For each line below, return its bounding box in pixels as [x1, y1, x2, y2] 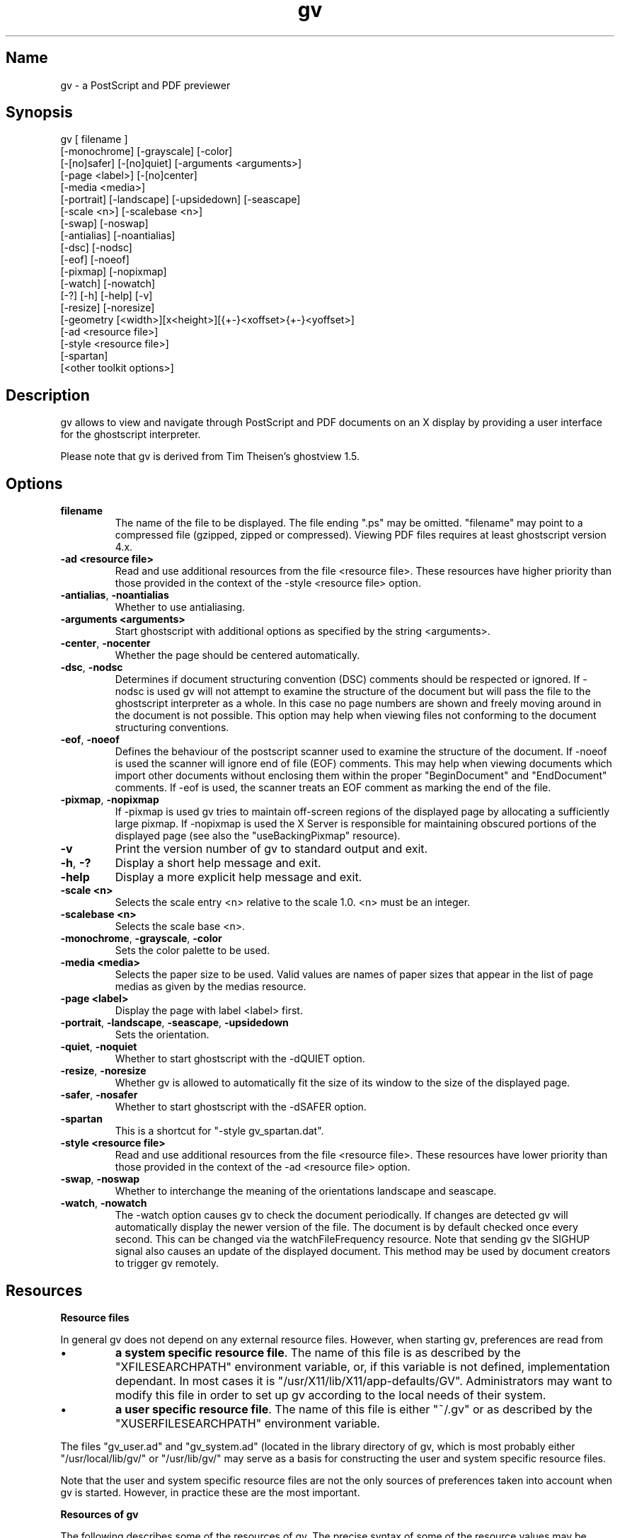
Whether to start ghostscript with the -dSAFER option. [115, 1101, 367, 1113]
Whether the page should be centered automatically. [115, 649, 360, 662]
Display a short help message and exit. [115, 856, 321, 871]
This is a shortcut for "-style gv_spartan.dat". [115, 1125, 324, 1137]
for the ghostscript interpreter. [60, 428, 201, 441]
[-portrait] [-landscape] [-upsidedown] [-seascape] [60, 193, 301, 206]
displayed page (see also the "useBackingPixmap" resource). [115, 830, 401, 842]
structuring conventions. [115, 721, 229, 734]
